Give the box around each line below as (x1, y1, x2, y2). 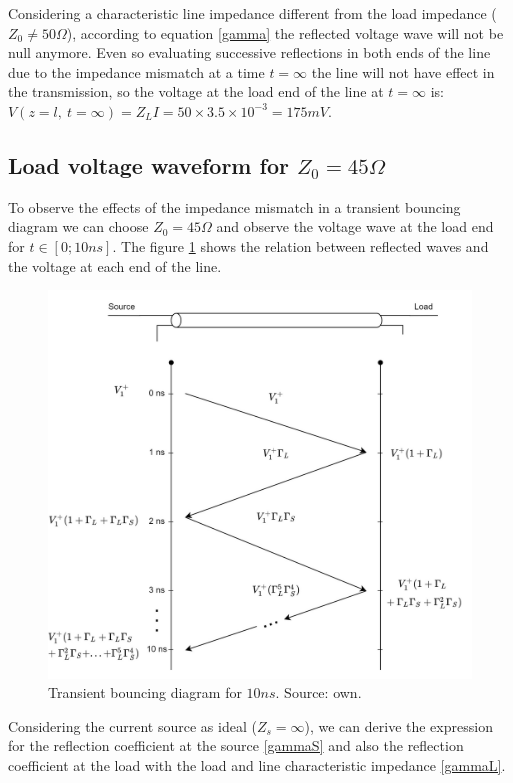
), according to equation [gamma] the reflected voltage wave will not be (66, 22, 504, 43)
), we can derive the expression (304, 715, 493, 736)
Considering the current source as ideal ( (8, 715, 257, 736)
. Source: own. (275, 682, 362, 703)
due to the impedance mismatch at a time (8, 61, 265, 82)
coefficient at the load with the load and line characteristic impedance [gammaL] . (8, 754, 506, 775)
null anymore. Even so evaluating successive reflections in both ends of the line (8, 42, 491, 63)
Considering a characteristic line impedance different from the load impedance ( (8, 3, 497, 23)
